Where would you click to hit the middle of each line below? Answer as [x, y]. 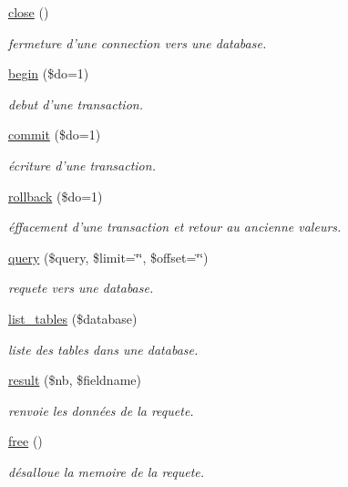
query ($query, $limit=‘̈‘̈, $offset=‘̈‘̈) [108, 257]
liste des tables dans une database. [103, 349]
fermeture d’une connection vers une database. [138, 42]
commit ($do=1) [55, 135]
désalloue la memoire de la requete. [107, 471]
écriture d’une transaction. [82, 165]
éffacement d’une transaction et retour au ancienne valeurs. [175, 227]
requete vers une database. [81, 288]
